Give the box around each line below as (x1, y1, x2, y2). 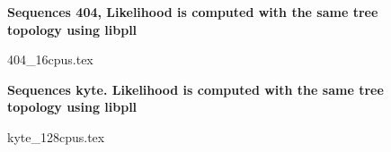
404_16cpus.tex (7, 50, 93, 69)
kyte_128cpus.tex (7, 127, 105, 146)
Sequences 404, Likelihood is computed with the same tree (7, 3, 378, 21)
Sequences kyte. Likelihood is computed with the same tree (7, 80, 384, 98)
